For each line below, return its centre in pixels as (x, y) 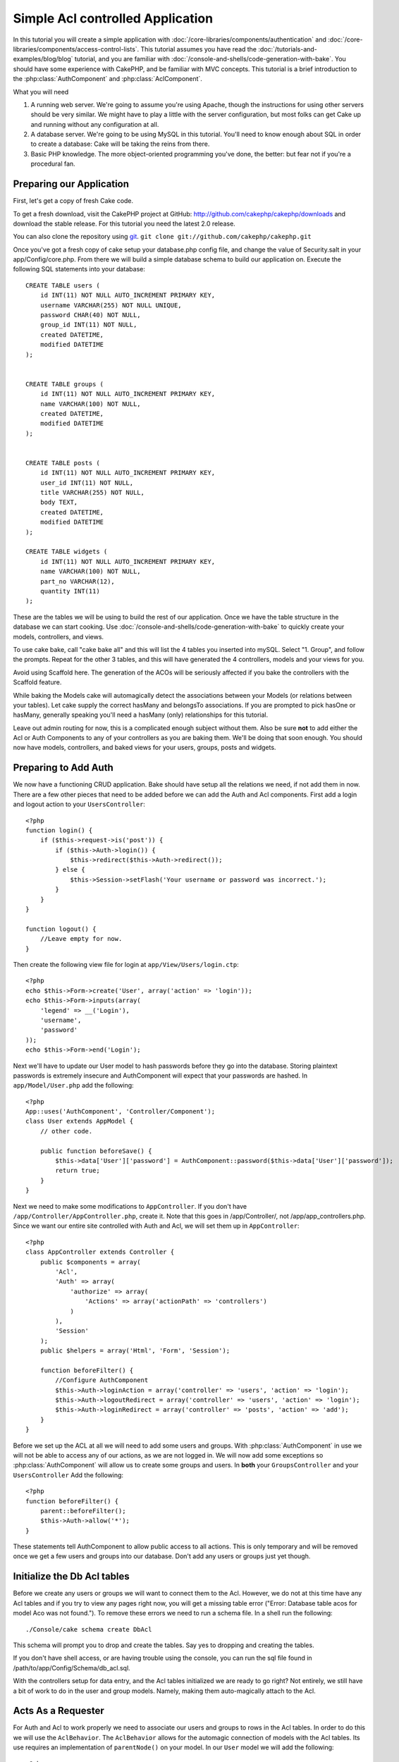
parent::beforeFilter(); (83, 1511)
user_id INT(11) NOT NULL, (87, 482)
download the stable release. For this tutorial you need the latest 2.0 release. (124, 223)
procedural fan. (53, 164)
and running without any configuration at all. (95, 124)
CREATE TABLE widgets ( (67, 552)
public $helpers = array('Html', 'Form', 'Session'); (135, 1351)
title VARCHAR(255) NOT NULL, (92, 493)
